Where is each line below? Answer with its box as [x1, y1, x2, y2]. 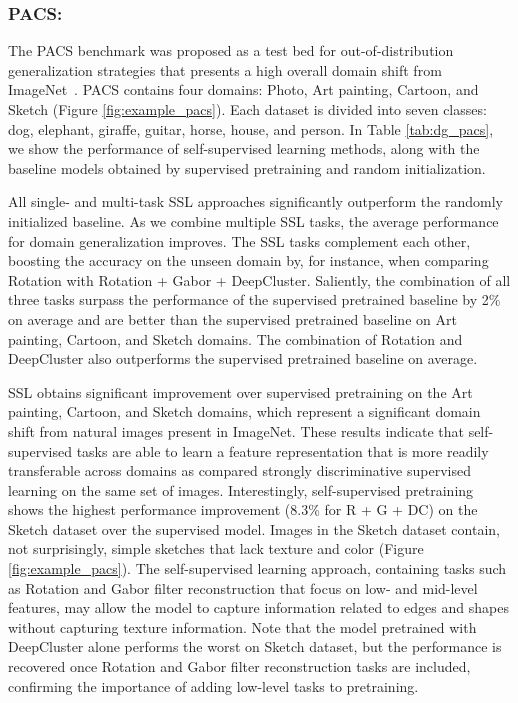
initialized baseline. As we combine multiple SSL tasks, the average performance [8, 210, 499, 231]
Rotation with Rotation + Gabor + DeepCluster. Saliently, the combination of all [8, 269, 511, 290]
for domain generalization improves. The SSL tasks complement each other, [8, 230, 471, 251]
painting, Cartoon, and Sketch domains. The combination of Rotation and [8, 328, 463, 349]
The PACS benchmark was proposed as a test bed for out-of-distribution [8, 40, 454, 61]
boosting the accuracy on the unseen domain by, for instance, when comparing [8, 250, 489, 271]
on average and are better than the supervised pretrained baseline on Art [8, 308, 457, 329]
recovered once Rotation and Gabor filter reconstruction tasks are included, [8, 656, 471, 677]
